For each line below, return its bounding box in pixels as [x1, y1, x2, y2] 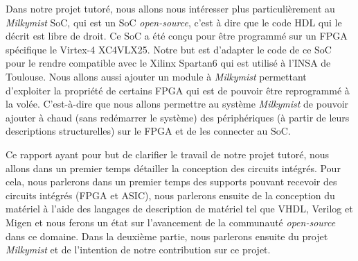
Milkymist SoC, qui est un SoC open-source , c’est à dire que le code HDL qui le [6, 15, 342, 29]
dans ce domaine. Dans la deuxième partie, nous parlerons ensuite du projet [6, 228, 328, 243]
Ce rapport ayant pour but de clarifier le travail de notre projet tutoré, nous [6, 146, 330, 161]
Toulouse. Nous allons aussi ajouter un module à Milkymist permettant [6, 69, 307, 83]
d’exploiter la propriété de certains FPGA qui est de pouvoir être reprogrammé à [6, 83, 350, 97]
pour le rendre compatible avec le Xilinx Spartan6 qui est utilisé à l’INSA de [6, 56, 331, 70]
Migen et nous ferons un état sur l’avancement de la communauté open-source [6, 214, 336, 229]
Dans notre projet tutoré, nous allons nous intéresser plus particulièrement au [6, 1, 335, 15]
